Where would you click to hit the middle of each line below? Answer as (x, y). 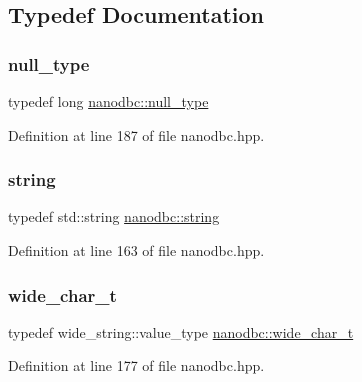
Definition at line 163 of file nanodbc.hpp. (136, 250)
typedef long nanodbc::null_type (108, 101)
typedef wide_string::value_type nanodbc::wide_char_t (181, 331)
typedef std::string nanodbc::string (114, 216)
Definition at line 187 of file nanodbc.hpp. (136, 134)
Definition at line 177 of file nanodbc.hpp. (136, 365)
